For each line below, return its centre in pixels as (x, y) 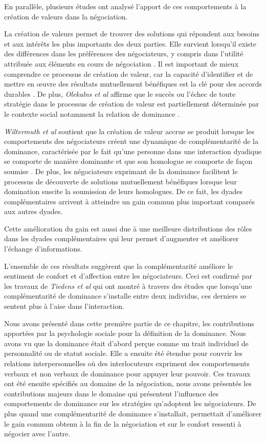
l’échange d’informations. (43, 249)
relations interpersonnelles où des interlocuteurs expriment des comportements (127, 363)
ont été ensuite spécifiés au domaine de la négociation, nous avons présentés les (128, 383)
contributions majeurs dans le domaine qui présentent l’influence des (111, 393)
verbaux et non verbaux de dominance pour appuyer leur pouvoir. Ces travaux (127, 373)
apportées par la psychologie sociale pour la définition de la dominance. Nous (125, 333)
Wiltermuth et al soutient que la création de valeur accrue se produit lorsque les (129, 131)
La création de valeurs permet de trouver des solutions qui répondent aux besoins (132, 34)
